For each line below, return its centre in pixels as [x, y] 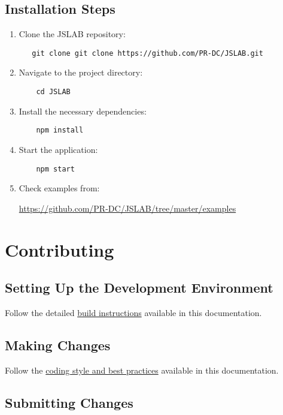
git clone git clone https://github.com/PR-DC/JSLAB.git [147, 53]
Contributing [60, 249]
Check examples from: [59, 188]
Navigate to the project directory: [81, 72]
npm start [55, 169]
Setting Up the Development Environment [139, 288]
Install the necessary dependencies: [83, 111]
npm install [60, 130]
